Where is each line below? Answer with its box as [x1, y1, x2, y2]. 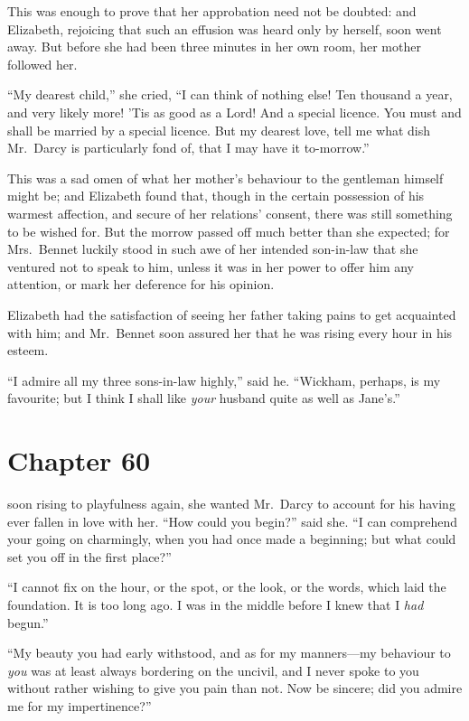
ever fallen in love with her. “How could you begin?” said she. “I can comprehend [7, 511, 458, 530]
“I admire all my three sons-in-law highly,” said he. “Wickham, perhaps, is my [7, 370, 441, 389]
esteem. [7, 341, 49, 360]
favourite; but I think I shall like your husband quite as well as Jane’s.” [7, 389, 400, 407]
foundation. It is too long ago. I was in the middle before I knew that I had [7, 595, 424, 613]
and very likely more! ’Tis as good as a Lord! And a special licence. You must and [7, 102, 462, 121]
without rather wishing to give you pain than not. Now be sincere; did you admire [7, 679, 463, 698]
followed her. [7, 54, 78, 73]
